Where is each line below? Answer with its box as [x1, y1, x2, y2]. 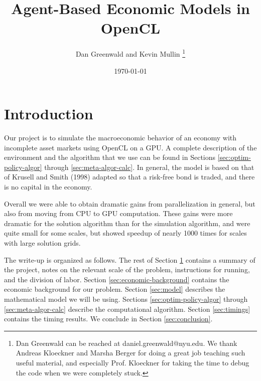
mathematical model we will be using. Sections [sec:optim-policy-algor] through [4, 294, 248, 304]
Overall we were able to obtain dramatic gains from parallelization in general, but [4, 198, 255, 209]
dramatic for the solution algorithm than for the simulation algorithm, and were [4, 218, 250, 228]
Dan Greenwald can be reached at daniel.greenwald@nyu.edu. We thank [16, 337, 237, 348]
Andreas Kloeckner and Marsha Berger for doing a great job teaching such [16, 347, 245, 358]
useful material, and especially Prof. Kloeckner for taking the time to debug [16, 357, 249, 367]
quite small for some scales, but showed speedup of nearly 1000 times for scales [4, 228, 247, 238]
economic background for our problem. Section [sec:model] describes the [4, 284, 225, 294]
